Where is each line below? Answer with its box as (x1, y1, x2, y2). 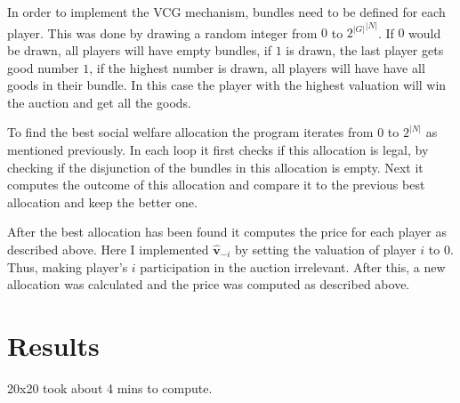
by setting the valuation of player (235, 240, 416, 258)
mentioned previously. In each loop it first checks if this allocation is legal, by (7, 141, 429, 159)
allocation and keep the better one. (7, 192, 198, 211)
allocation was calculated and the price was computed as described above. (7, 275, 410, 294)
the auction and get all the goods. (7, 93, 191, 111)
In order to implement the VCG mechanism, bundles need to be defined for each (7, 3, 446, 20)
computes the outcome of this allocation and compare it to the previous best (7, 175, 425, 194)
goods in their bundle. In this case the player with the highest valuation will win (7, 76, 447, 94)
